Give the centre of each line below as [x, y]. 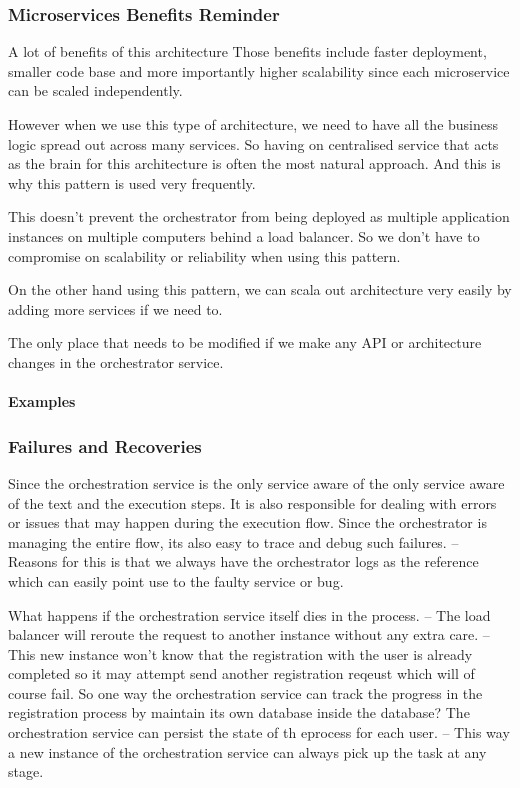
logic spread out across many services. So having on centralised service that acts [253, 143]
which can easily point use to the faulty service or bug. [176, 580]
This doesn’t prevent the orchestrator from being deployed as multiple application [259, 216]
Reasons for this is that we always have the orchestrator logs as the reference [243, 561]
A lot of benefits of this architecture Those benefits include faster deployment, [247, 51]
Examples [42, 401]
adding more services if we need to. [115, 308]
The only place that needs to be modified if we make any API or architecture [245, 342]
